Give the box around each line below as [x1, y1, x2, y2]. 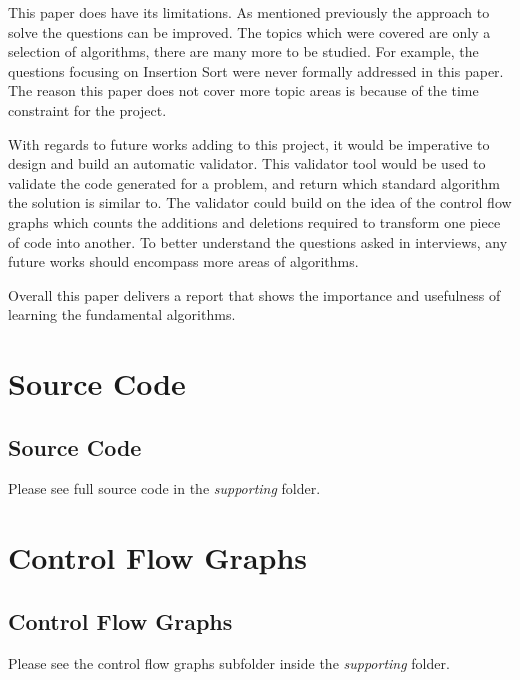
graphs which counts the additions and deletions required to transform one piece [8, 211, 501, 232]
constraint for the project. [8, 99, 167, 120]
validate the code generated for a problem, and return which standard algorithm [8, 172, 500, 193]
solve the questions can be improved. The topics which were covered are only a [8, 21, 491, 42]
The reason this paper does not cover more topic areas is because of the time [8, 80, 479, 101]
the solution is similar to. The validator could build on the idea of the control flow [8, 192, 512, 213]
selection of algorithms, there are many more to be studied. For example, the [8, 41, 479, 62]
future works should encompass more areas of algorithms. [8, 251, 359, 272]
